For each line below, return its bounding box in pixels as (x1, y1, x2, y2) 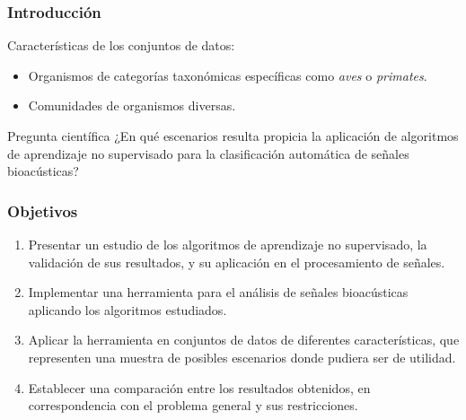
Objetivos (7, 199, 78, 222)
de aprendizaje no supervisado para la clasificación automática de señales (7, 144, 409, 162)
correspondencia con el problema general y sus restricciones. (28, 396, 358, 415)
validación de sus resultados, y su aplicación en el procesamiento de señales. (28, 252, 445, 271)
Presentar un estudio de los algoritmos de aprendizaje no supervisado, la (28, 235, 427, 253)
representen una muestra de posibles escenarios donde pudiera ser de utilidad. (28, 347, 456, 366)
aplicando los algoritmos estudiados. (28, 300, 227, 319)
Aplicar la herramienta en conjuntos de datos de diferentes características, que (28, 330, 460, 349)
